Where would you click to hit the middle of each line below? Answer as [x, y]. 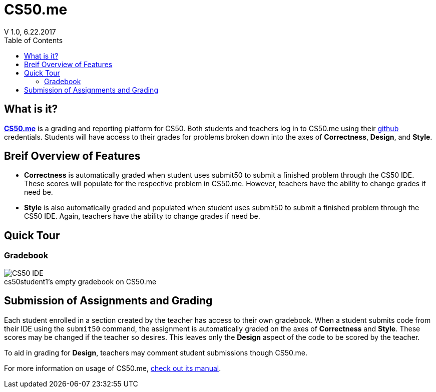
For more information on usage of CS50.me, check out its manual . [113, 368]
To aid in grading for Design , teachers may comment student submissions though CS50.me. [156, 352]
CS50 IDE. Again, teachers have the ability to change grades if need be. [142, 216]
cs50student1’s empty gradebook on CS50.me [80, 281]
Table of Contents [34, 40]
